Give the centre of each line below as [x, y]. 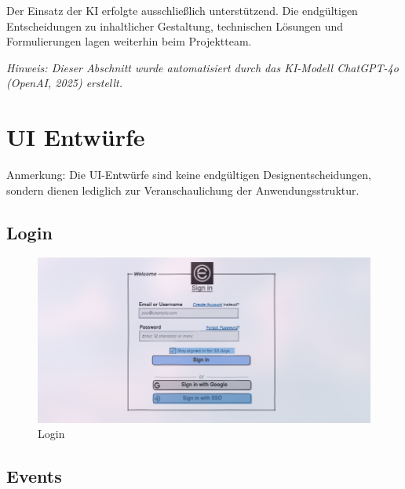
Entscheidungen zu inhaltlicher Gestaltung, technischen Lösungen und [175, 26]
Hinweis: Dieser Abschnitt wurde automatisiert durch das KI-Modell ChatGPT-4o [202, 67]
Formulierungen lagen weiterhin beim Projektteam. [129, 41]
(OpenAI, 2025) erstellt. [65, 83]
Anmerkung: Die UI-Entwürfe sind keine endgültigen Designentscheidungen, [189, 175]
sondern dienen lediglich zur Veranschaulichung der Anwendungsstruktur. [183, 190]
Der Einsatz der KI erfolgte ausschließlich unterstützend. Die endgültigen [182, 10]
